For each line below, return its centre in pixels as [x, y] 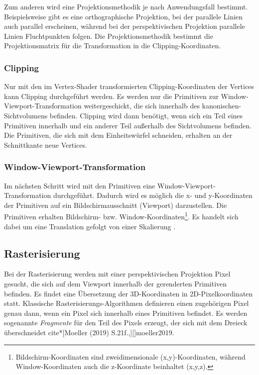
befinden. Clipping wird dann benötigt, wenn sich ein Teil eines [146, 115]
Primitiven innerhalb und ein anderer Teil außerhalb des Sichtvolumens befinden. [128, 125]
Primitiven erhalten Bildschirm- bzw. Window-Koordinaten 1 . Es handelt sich [121, 216]
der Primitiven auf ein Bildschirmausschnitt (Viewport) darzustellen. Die [116, 205]
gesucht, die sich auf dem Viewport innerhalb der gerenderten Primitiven [116, 283]
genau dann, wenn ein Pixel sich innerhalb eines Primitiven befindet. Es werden [126, 313]
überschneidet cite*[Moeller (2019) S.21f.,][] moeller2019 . [89, 332]
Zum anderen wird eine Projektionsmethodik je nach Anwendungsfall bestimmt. [126, 6]
